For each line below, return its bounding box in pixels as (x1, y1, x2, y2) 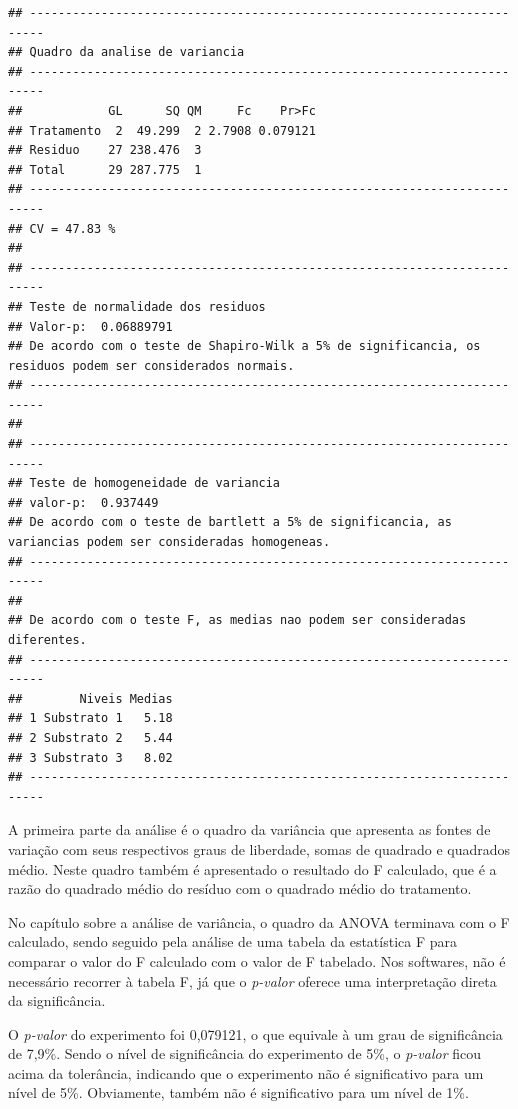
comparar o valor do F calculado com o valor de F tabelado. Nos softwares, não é (8, 950, 506, 971)
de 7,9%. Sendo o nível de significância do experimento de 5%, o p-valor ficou (8, 1043, 482, 1064)
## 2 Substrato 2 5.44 (8, 730, 173, 745)
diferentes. (8, 633, 87, 647)
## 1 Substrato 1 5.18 (8, 711, 173, 726)
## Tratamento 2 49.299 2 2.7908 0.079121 (8, 123, 316, 138)
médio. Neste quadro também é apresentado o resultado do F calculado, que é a (8, 858, 497, 879)
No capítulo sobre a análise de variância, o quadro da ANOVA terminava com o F (8, 911, 510, 932)
